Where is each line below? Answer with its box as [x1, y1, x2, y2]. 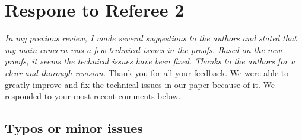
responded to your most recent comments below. [5, 90, 181, 102]
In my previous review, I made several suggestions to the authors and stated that [5, 32, 297, 44]
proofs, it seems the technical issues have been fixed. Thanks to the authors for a [5, 55, 295, 67]
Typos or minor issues [5, 119, 143, 137]
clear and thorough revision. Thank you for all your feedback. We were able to [5, 66, 289, 79]
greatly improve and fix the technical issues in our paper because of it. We [5, 78, 275, 90]
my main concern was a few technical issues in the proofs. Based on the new [5, 43, 282, 56]
